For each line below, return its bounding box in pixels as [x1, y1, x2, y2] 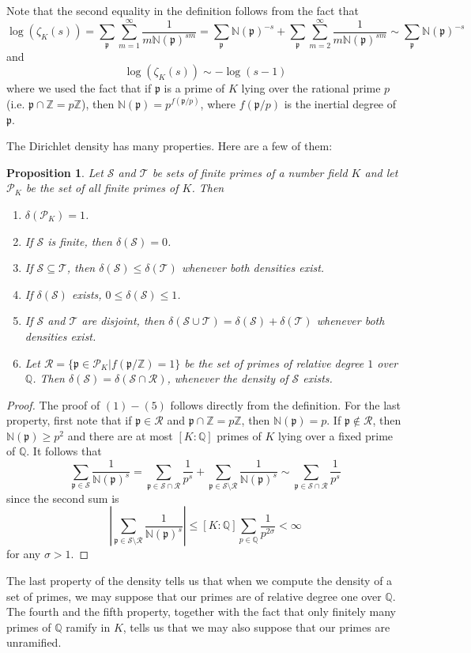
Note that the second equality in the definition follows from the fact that [6, 2, 359, 18]
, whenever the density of [167, 370, 288, 387]
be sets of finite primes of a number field [152, 164, 348, 180]
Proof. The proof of [6, 396, 100, 413]
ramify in [66, 618, 111, 635]
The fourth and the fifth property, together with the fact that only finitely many [6, 603, 396, 620]
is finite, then [47, 232, 112, 249]
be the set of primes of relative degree [184, 354, 364, 371]
